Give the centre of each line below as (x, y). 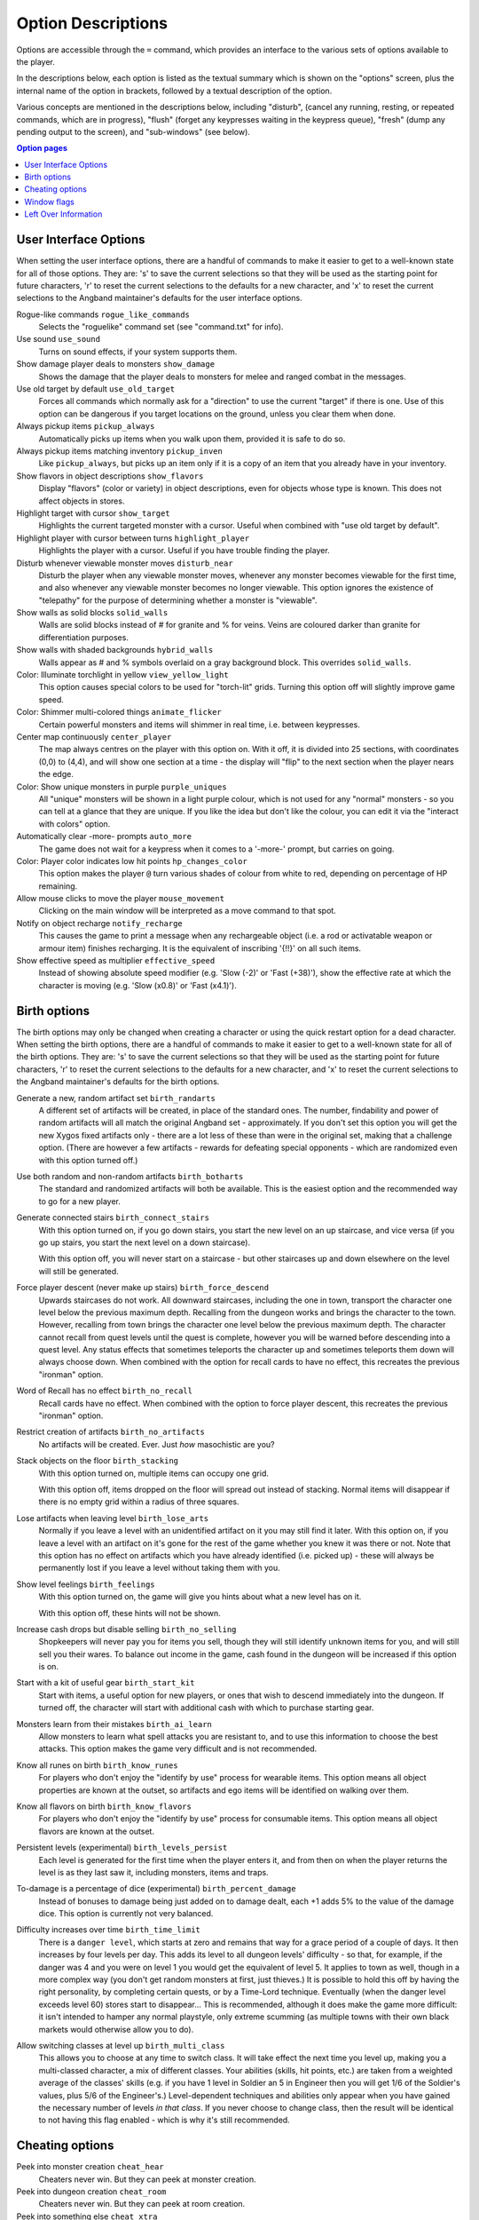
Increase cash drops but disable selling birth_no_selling (126, 1629)
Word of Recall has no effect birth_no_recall (104, 1391)
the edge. (56, 774)
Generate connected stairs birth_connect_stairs (113, 1217)
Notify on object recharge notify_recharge (100, 923)
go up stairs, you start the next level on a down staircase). (145, 1242)
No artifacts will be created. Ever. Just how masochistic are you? (157, 1444)
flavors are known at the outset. (97, 1831)
